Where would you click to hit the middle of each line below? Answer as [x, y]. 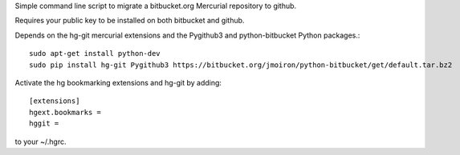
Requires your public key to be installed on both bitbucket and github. [130, 21]
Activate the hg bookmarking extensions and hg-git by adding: [118, 82]
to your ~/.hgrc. [41, 141]
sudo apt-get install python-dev [95, 54]
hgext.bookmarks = [65, 112]
